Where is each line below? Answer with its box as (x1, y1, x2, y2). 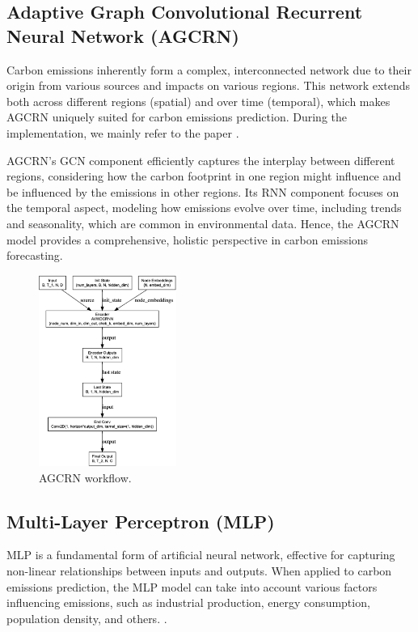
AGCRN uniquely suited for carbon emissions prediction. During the (6, 108, 347, 125)
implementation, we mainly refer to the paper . (6, 124, 239, 141)
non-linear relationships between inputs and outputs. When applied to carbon (6, 562, 392, 579)
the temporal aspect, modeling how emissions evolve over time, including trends (6, 199, 402, 216)
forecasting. (6, 247, 63, 264)
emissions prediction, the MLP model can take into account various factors (6, 578, 378, 595)
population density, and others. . (6, 609, 167, 626)
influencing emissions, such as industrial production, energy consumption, (6, 594, 370, 611)
